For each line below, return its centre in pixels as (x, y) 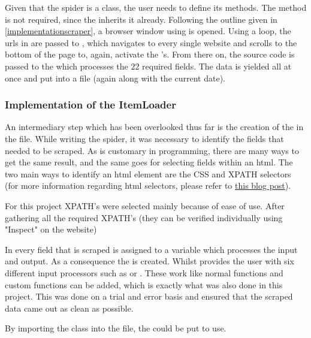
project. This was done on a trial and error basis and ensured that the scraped (149, 296)
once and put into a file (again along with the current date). (115, 78)
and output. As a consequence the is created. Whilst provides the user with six (150, 261)
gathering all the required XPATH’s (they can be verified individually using (144, 217)
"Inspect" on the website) (51, 229)
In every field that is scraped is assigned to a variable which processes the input (151, 249)
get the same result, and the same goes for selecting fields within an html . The (149, 162)
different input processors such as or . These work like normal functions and (144, 272)
